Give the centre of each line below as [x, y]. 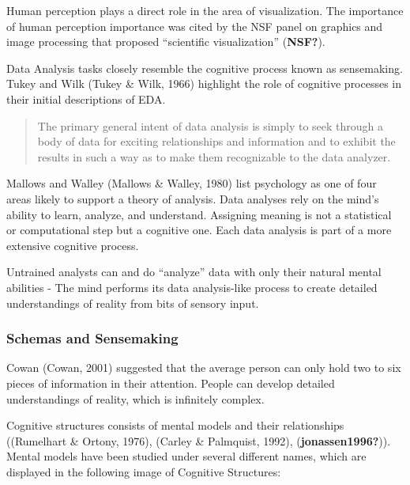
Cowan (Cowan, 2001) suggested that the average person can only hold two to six [204, 368]
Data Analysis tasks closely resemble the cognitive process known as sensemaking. [205, 68]
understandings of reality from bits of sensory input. [133, 303]
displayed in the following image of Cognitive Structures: [144, 471]
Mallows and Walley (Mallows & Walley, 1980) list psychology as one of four [192, 183]
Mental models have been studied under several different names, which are [186, 456]
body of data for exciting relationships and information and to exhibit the [216, 141]
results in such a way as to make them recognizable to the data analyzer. [214, 156]
